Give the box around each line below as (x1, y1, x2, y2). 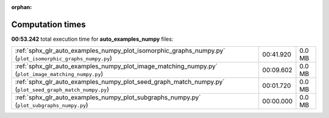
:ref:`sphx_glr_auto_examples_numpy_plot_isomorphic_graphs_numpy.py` (15, 46, 225, 55)
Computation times (11, 19, 86, 30)
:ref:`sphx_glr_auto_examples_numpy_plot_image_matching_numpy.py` (15, 62, 218, 71)
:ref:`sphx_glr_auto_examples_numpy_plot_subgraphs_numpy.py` (15, 93, 201, 102)
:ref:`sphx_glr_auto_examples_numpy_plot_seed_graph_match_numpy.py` (15, 78, 225, 86)
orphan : (11, 4, 32, 10)
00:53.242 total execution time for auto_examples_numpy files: (11, 35, 174, 43)
